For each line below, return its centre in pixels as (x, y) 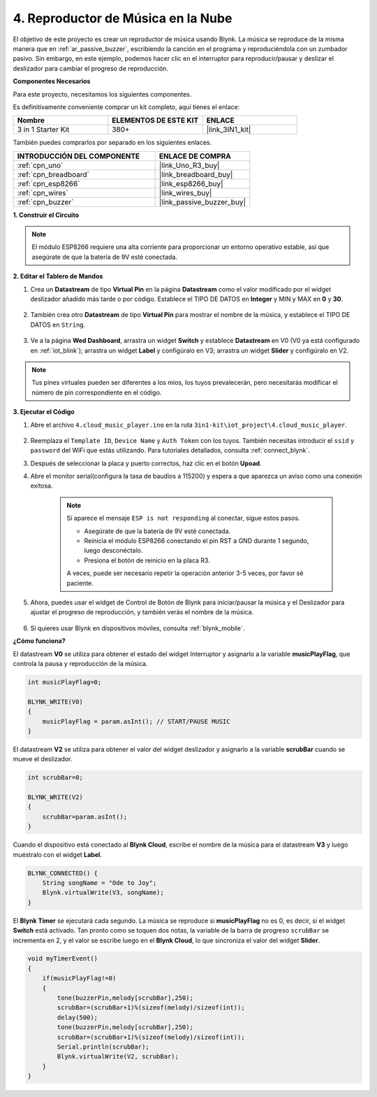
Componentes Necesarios (52, 81)
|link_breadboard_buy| (196, 174)
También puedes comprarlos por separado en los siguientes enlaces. (112, 143)
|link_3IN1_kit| (229, 129)
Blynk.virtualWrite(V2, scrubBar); (118, 1057)
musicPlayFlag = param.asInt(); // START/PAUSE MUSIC (136, 721)
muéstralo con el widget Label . (58, 854)
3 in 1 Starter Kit (43, 129)
